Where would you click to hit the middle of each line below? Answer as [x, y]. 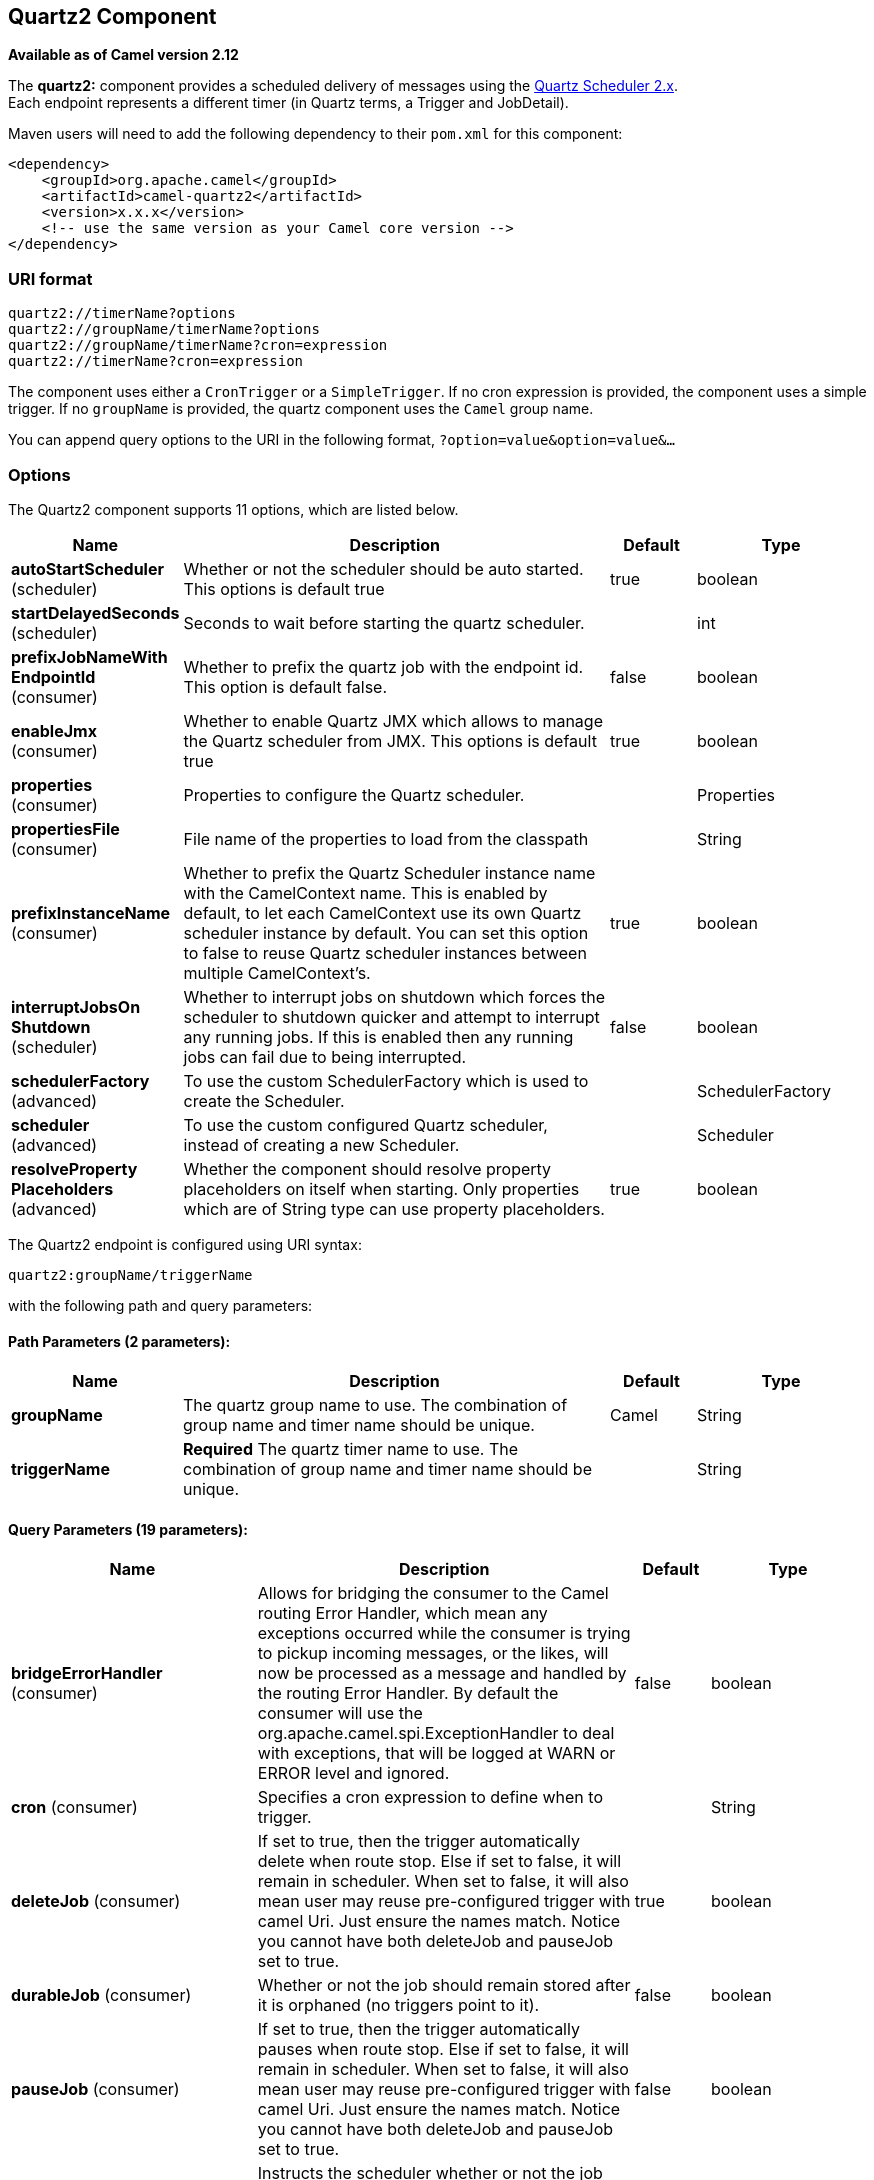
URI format [50, 278]
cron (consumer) [74, 1807]
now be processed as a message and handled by [442, 1673]
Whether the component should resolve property [367, 1168]
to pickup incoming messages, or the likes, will [433, 1653]
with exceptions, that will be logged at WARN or [436, 1753]
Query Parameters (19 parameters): [128, 1529]
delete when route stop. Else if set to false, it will [439, 1861]
